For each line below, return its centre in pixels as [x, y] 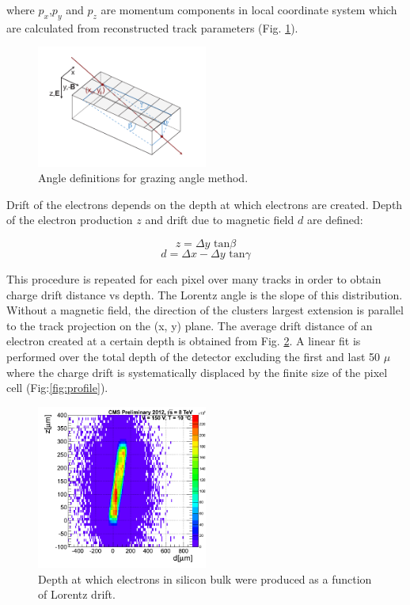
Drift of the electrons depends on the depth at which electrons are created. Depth [205, 204]
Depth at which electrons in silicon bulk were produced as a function [205, 578]
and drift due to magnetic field [220, 220]
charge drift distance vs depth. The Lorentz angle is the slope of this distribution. [205, 294]
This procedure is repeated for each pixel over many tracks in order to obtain [194, 279]
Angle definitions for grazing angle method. [143, 178]
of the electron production [70, 220]
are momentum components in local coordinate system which [249, 10]
